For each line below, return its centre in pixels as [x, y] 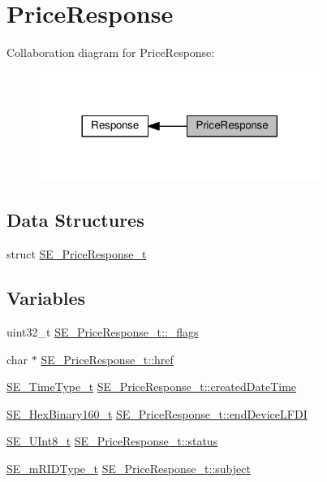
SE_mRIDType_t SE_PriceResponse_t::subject [129, 468]
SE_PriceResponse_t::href [107, 359]
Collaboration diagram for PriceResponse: [111, 52]
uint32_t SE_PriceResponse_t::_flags [103, 331]
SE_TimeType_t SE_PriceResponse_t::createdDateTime [152, 386]
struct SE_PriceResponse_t [77, 254]
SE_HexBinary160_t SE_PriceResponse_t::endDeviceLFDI [157, 413]
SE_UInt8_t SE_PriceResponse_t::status [112, 441]
